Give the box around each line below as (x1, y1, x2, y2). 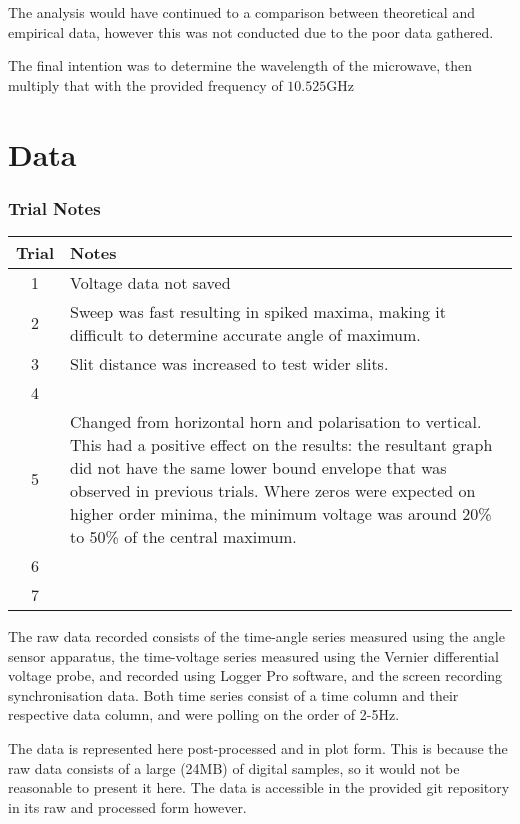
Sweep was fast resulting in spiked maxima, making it (70, 299, 446, 323)
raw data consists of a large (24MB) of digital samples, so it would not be (8, 757, 460, 778)
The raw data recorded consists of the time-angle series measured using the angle (8, 625, 505, 646)
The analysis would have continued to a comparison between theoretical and (8, 2, 475, 22)
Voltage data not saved (70, 270, 231, 294)
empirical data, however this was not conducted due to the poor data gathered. (8, 21, 494, 42)
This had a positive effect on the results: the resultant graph (70, 432, 493, 456)
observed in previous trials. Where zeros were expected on (70, 478, 476, 502)
